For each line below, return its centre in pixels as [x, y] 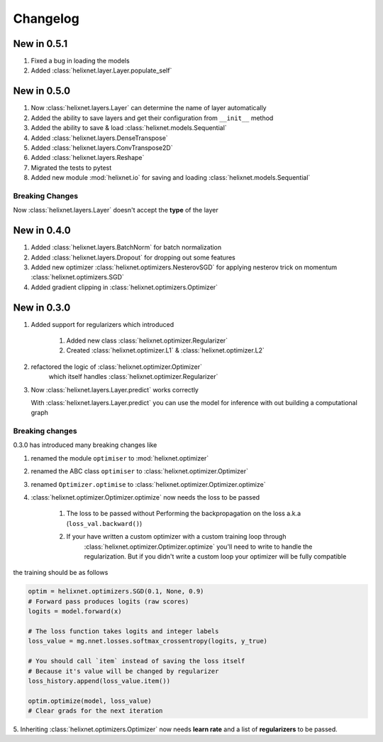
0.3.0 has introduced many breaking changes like [85, 445]
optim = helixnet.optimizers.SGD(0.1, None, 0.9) [116, 591]
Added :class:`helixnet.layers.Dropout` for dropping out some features [133, 257]
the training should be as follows [61, 573]
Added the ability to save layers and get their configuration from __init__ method [152, 118]
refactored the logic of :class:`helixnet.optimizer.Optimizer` [116, 367]
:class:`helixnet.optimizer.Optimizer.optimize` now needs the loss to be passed [145, 498]
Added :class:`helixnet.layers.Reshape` [88, 158]
